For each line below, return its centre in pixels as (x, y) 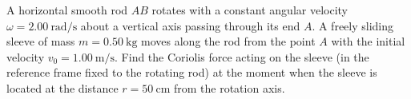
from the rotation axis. (229, 87)
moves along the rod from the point (228, 41)
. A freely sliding (353, 25)
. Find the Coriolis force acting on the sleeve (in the (242, 56)
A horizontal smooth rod (67, 10)
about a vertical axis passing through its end (190, 25)
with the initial (368, 41)
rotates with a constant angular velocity (250, 10)
